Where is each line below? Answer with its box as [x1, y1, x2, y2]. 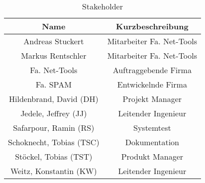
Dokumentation [125, 136, 179, 148]
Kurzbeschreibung [116, 20, 189, 32]
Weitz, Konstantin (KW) [10, 165, 97, 177]
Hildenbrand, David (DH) [9, 93, 99, 104]
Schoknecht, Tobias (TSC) [8, 136, 100, 148]
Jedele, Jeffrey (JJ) [20, 107, 87, 119]
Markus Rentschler [21, 50, 87, 61]
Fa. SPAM [35, 79, 72, 90]
